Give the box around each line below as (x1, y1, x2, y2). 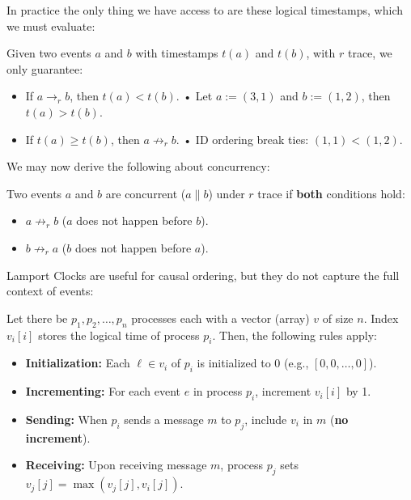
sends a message (124, 410, 204, 427)
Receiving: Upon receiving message (25, 456, 207, 473)
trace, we (347, 44, 392, 61)
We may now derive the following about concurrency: (6, 158, 270, 175)
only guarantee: (6, 60, 83, 77)
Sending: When (25, 410, 108, 427)
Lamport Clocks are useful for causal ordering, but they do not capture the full (6, 266, 400, 283)
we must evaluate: (6, 17, 95, 34)
